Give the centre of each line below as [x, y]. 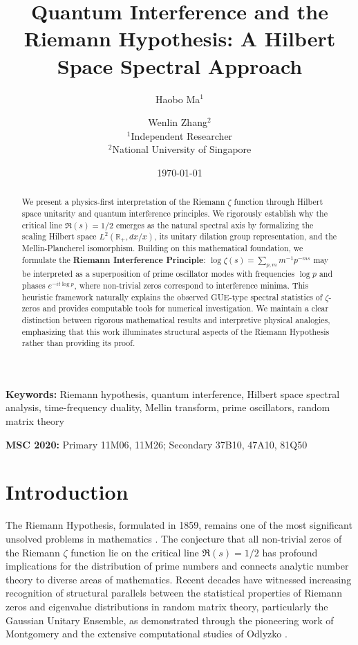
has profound [290, 552]
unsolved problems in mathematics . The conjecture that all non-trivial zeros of [174, 538]
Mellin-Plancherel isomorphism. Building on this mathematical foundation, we [162, 248]
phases [34, 285]
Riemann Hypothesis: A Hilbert [180, 38]
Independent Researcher [182, 135]
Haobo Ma [178, 99]
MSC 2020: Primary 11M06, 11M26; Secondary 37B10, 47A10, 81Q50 [157, 444]
